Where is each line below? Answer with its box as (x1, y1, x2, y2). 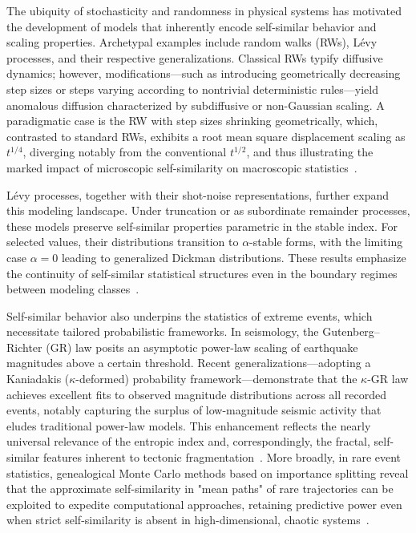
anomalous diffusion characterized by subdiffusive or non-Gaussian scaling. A (6, 96, 385, 113)
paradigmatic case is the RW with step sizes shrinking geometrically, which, (6, 112, 378, 129)
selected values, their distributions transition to (6, 233, 239, 250)
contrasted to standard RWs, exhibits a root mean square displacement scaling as (6, 127, 406, 144)
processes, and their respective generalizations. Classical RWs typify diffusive (6, 49, 383, 66)
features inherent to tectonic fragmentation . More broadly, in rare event (43, 449, 402, 466)
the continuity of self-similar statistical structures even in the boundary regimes (6, 264, 398, 281)
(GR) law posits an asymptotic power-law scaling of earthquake (46, 338, 358, 355)
